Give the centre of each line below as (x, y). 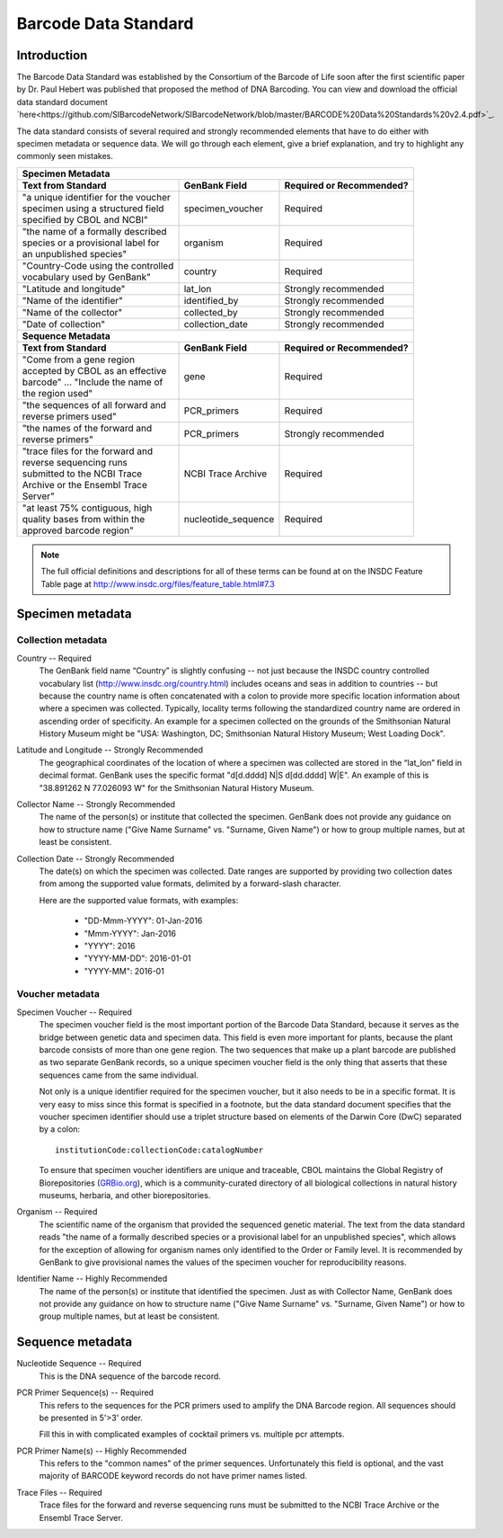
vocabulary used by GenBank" (87, 277)
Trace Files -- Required (59, 1492)
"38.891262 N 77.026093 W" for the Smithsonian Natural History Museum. (176, 787)
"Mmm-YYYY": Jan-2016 (130, 933)
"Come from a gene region (78, 360)
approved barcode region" (78, 530)
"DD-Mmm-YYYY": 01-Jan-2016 (143, 920)
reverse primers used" (69, 416)
